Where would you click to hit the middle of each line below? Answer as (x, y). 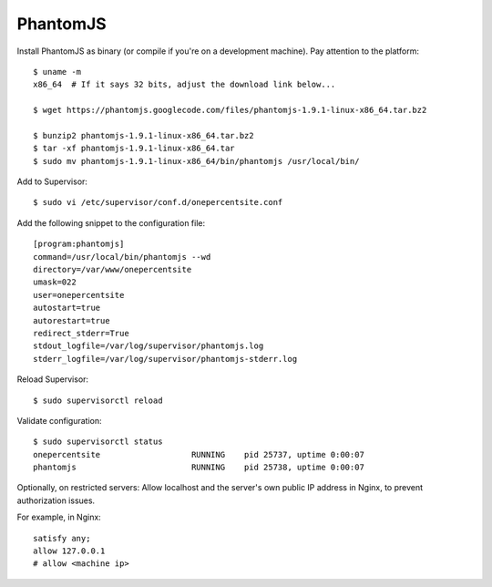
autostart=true (67, 308)
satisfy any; (62, 538)
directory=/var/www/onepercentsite (113, 270)
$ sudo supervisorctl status (98, 442)
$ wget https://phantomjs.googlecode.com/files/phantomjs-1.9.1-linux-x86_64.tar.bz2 (230, 110)
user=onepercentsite (79, 295)
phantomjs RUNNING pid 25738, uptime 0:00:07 (199, 468)
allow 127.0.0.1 (69, 551)
